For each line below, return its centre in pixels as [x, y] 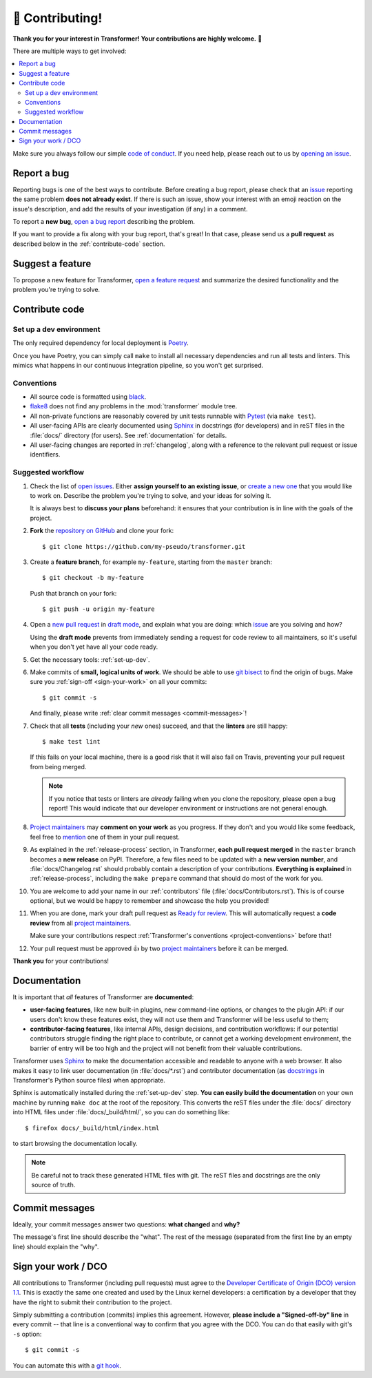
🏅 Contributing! [58, 18]
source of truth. [53, 1185]
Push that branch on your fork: [73, 593]
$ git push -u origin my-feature [99, 609]
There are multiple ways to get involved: [70, 51]
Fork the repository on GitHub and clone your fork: [102, 531]
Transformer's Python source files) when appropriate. [89, 1081]
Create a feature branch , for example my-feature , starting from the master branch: [151, 562]
